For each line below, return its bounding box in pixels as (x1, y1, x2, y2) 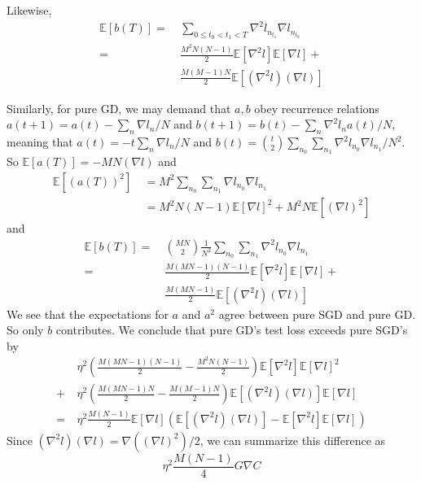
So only (7, 321, 44, 338)
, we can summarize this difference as (200, 431, 386, 448)
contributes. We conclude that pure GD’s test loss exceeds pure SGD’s (55, 321, 408, 338)
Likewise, (7, 2, 52, 18)
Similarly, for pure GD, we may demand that (7, 99, 231, 116)
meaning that (7, 133, 73, 150)
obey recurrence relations (254, 99, 379, 116)
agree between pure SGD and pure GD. (218, 305, 416, 322)
